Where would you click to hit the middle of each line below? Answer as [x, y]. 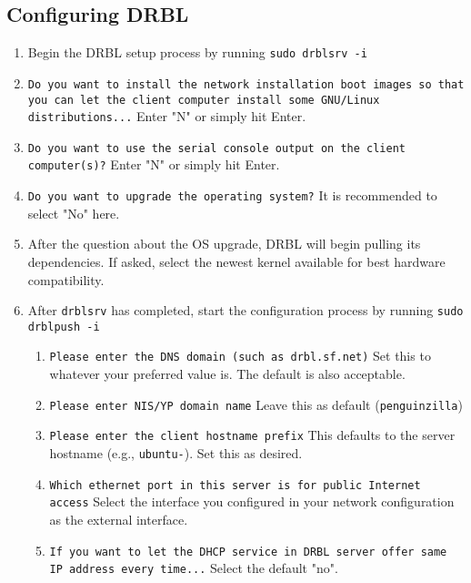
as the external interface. [119, 520]
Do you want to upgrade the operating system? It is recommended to [232, 195]
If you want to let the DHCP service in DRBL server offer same [248, 552]
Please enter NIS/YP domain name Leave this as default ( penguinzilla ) [256, 404]
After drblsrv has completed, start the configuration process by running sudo [246, 310]
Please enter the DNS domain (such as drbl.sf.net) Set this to [240, 356]
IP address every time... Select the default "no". [194, 568]
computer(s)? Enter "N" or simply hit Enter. [154, 164]
